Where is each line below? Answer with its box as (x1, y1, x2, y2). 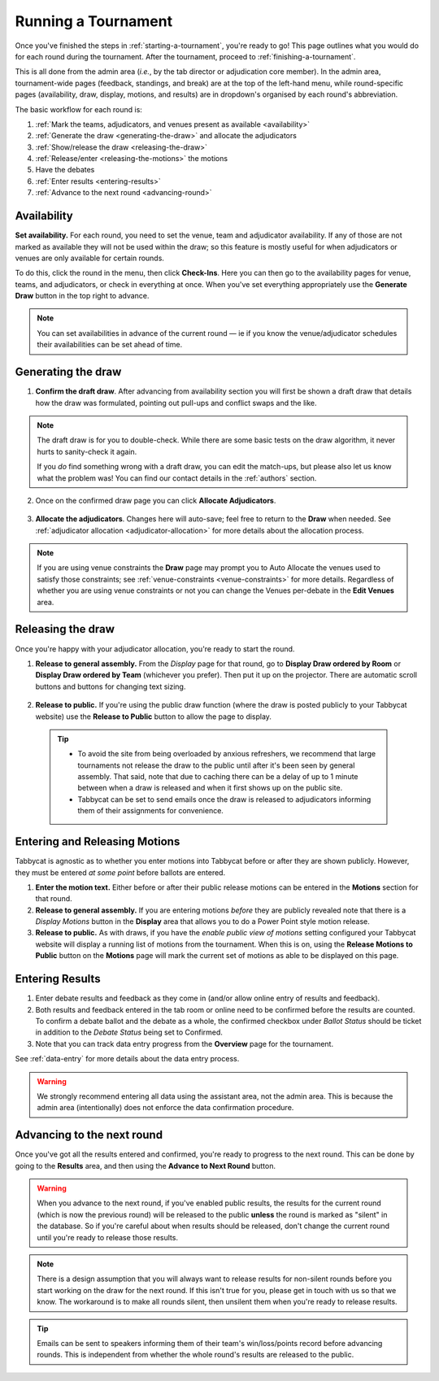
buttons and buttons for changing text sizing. (35, 682, 186, 691)
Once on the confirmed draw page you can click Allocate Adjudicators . (35, 495, 276, 505)
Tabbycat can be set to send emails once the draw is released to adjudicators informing (77, 794, 372, 804)
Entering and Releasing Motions (15, 834, 180, 849)
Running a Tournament (15, 12, 173, 30)
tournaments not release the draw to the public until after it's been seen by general (77, 760, 355, 770)
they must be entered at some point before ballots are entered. (15, 867, 226, 878)
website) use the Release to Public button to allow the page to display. (35, 712, 272, 721)
